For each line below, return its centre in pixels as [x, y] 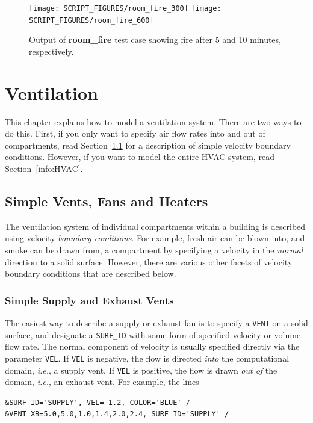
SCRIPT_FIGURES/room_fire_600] [91, 20]
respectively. [51, 51]
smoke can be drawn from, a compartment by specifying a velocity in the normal [154, 249]
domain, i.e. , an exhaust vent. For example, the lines [102, 382]
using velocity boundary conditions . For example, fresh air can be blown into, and [155, 238]
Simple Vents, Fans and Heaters [107, 201]
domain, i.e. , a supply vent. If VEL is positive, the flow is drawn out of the [141, 370]
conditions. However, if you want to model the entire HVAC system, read [140, 157]
